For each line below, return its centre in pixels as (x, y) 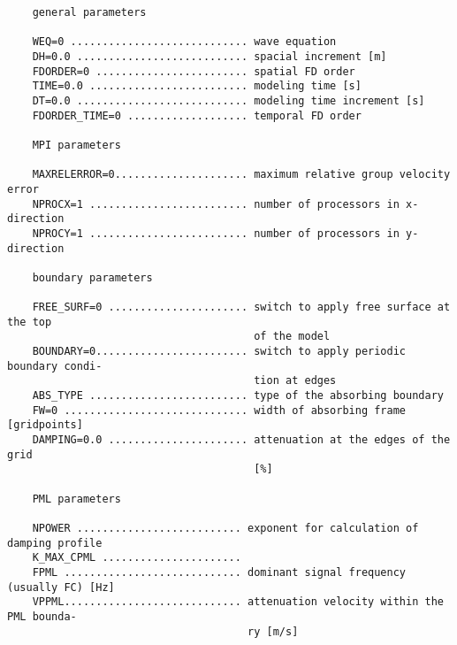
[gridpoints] (45, 425)
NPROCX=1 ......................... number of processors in (216, 204)
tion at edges (295, 381)
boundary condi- (55, 366)
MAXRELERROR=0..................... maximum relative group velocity (241, 175)
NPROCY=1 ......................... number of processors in (216, 233)
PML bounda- (42, 616)
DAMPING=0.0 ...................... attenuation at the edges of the (241, 440)
